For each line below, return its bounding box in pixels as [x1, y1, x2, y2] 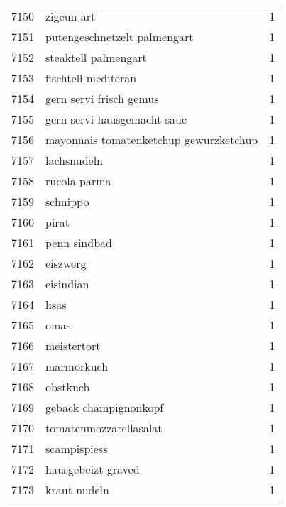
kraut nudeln [45, 481, 109, 498]
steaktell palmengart [45, 49, 147, 65]
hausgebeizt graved [45, 461, 140, 477]
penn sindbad [45, 234, 112, 251]
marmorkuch [45, 358, 109, 374]
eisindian [45, 276, 89, 292]
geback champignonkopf [45, 399, 164, 415]
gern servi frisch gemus [45, 90, 159, 107]
